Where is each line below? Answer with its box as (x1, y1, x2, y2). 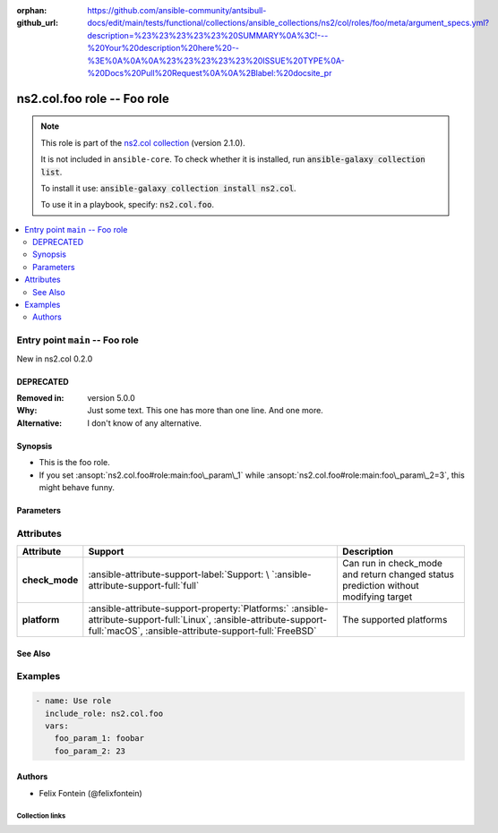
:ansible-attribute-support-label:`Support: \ (88, 568, 270, 581)
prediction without (341, 580, 420, 592)
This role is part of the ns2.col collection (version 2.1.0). (40, 137, 245, 148)
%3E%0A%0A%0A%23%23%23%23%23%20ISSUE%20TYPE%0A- (87, 55, 345, 66)
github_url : (16, 18, 58, 29)
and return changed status (341, 568, 454, 581)
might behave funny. (39, 481, 116, 492)
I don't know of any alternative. (87, 417, 202, 429)
